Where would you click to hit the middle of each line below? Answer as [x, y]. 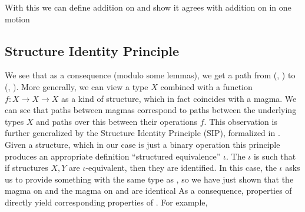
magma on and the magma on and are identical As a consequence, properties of [148, 191]
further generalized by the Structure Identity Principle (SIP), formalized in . [142, 133]
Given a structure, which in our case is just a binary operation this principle [142, 144]
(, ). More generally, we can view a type [77, 86]
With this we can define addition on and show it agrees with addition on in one [148, 7]
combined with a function [206, 86]
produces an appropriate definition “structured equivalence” [113, 156]
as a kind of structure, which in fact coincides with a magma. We [179, 98]
